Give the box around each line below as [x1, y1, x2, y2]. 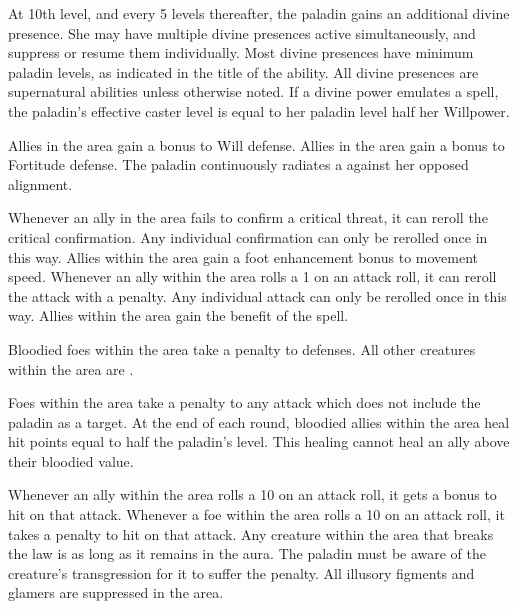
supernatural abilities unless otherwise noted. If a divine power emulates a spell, [8, 81, 499, 102]
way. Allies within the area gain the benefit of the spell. [8, 305, 349, 326]
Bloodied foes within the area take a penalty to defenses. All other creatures [8, 338, 476, 359]
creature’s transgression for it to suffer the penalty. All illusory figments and [8, 562, 475, 583]
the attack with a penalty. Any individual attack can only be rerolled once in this [8, 285, 507, 306]
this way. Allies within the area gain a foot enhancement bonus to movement [8, 246, 479, 267]
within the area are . [8, 358, 134, 379]
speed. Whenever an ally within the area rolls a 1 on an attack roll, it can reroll [8, 266, 497, 287]
